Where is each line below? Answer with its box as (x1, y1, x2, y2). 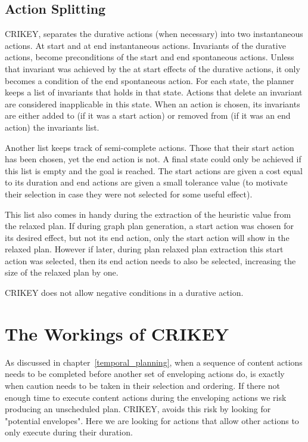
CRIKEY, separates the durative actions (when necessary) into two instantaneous (5, 27, 303, 40)
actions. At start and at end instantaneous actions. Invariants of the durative (5, 39, 286, 51)
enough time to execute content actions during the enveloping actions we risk (5, 391, 287, 403)
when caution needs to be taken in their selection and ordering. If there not (5, 379, 280, 391)
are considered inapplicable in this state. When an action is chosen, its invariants (5, 97, 300, 110)
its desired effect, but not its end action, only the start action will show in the (5, 231, 290, 243)
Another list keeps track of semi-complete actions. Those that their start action (5, 141, 294, 153)
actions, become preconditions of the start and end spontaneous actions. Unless (5, 51, 294, 63)
